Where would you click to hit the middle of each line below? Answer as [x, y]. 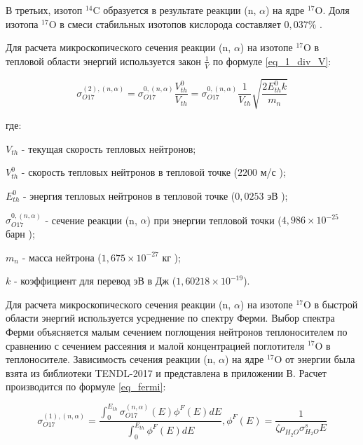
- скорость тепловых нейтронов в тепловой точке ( [130, 172]
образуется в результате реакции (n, [180, 10]
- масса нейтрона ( [62, 257]
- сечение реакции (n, [91, 220]
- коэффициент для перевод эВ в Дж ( [95, 281]
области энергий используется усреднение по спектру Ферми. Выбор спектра [170, 318]
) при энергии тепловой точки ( [214, 220]
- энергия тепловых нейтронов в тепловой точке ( [129, 195]
